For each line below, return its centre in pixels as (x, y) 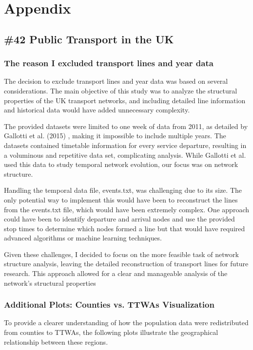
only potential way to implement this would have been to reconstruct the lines (121, 199)
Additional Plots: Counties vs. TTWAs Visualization (109, 304)
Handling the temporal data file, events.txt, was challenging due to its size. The (123, 190)
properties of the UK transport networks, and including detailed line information (125, 100)
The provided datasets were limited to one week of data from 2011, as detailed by (126, 126)
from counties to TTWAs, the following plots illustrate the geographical (111, 332)
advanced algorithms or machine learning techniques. (83, 238)
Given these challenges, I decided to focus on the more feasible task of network (121, 254)
